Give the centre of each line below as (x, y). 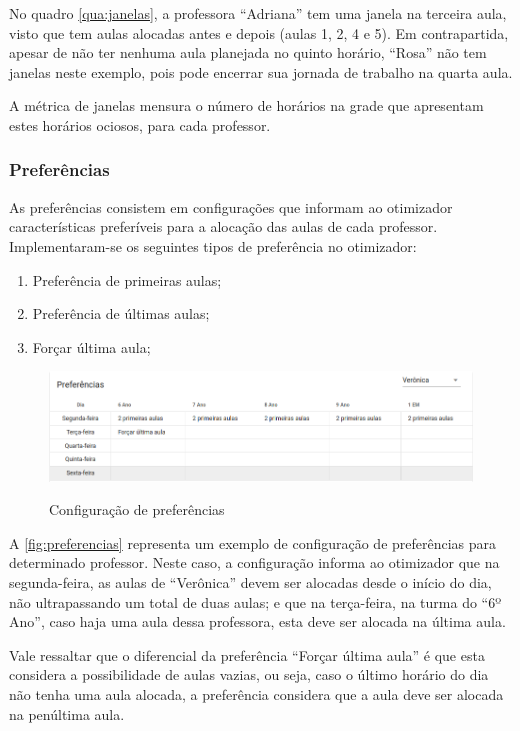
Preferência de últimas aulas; (121, 313)
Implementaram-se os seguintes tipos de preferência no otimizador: (213, 245)
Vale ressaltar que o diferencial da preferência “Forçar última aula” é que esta (247, 654)
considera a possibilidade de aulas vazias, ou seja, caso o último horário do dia (249, 674)
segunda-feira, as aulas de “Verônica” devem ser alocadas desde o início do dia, (250, 582)
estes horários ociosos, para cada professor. (140, 124)
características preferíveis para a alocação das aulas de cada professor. (223, 226)
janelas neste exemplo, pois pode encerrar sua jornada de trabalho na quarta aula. (261, 71)
